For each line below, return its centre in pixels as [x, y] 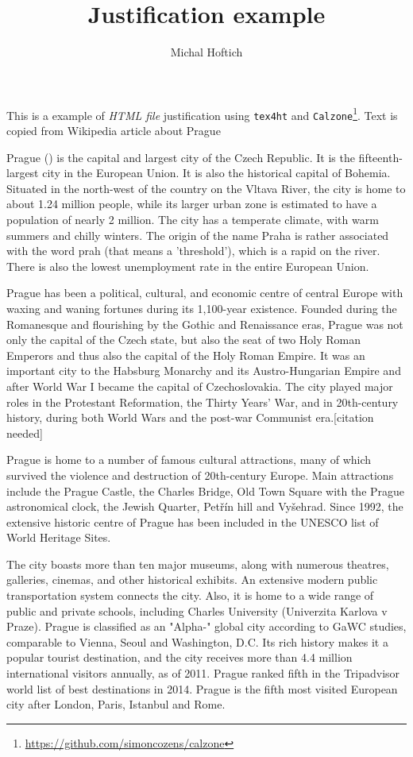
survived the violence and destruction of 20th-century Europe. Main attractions [200, 475]
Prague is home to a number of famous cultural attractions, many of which [189, 460]
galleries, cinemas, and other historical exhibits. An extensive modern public [192, 579]
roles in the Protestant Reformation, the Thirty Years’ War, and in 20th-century [203, 402]
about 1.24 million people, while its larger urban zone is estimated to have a [192, 204]
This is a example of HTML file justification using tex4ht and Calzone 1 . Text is [202, 114]
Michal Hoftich [206, 52]
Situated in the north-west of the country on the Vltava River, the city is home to [206, 188]
